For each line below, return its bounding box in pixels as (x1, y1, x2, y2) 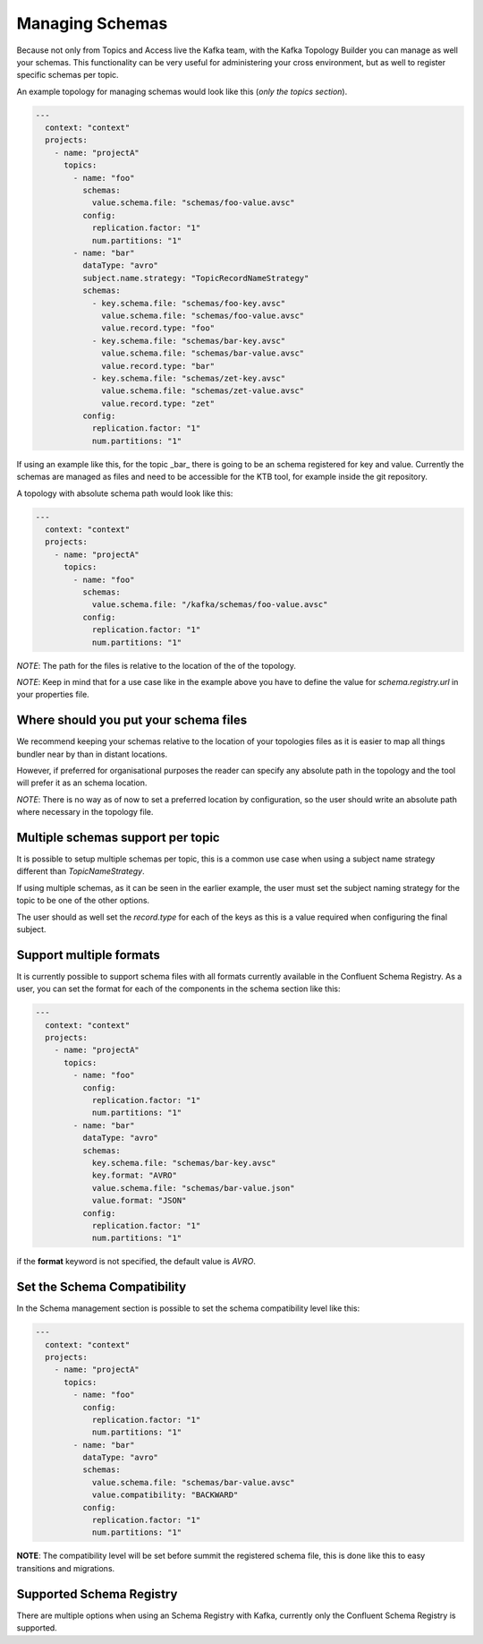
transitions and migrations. (16, 1563, 115, 1573)
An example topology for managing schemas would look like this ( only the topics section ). (16, 86, 348, 97)
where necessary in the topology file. (16, 807, 154, 818)
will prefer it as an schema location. (16, 777, 148, 788)
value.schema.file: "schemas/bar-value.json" (91, 1183, 295, 1193)
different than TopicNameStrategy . (16, 866, 145, 877)
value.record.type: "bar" (101, 361, 215, 371)
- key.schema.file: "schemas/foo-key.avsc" (91, 298, 286, 308)
